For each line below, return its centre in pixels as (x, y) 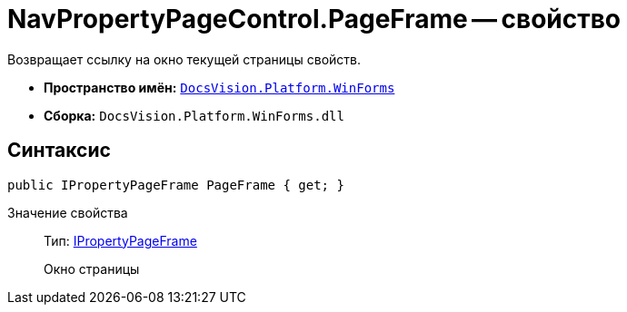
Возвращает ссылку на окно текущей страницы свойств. (184, 59)
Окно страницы (92, 268)
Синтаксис (59, 151)
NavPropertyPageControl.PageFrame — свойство (314, 19)
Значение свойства (68, 212)
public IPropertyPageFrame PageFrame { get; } (176, 185)
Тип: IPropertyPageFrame (120, 240)
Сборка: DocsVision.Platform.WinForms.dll (194, 115)
